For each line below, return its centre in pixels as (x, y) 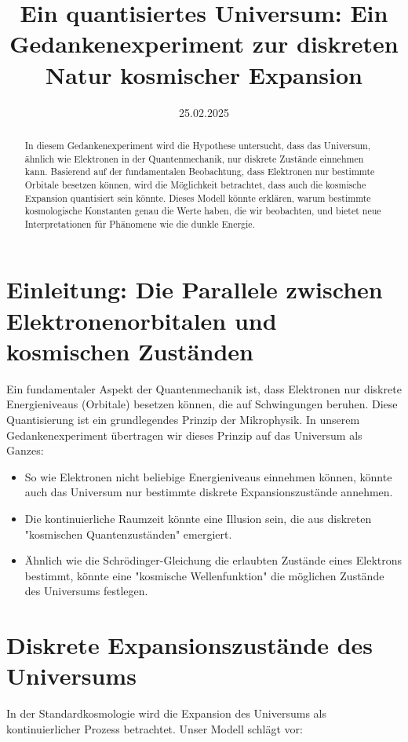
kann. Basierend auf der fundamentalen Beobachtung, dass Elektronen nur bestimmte (200, 172)
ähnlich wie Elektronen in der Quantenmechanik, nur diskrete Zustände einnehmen (194, 158)
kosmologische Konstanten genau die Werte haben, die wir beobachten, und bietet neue (203, 211)
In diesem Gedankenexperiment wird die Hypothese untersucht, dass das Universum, (198, 145)
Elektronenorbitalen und (142, 320)
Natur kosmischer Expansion (204, 74)
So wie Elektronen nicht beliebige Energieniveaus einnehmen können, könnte (208, 476)
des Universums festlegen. (86, 591)
